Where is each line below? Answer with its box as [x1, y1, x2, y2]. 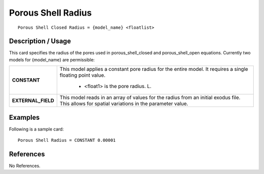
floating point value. [59, 72, 106, 79]
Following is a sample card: [9, 126, 64, 132]
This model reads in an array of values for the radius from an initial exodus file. [59, 94, 241, 101]
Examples [9, 113, 40, 122]
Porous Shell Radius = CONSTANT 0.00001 [18, 137, 116, 143]
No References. [9, 163, 41, 169]
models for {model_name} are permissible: [9, 57, 95, 63]
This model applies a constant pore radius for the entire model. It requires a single [59, 66, 248, 73]
